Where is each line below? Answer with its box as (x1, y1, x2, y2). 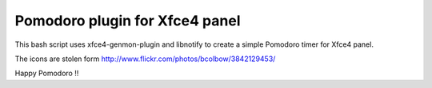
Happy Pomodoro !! (14, 68, 79, 78)
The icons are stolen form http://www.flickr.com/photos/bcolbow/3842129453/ (14, 54, 276, 63)
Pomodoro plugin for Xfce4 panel (14, 12, 241, 29)
